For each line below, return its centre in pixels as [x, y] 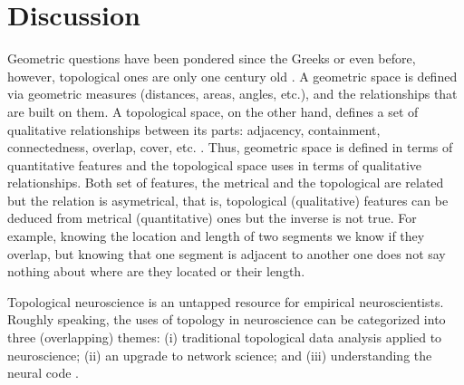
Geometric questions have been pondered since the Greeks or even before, [212, 58]
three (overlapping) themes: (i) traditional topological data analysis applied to [225, 337]
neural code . [43, 373]
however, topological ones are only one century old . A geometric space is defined [232, 76]
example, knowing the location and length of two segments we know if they [216, 236]
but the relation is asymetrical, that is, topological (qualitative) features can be [228, 200]
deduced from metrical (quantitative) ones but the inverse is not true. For [212, 218]
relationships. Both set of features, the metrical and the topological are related [226, 183]
